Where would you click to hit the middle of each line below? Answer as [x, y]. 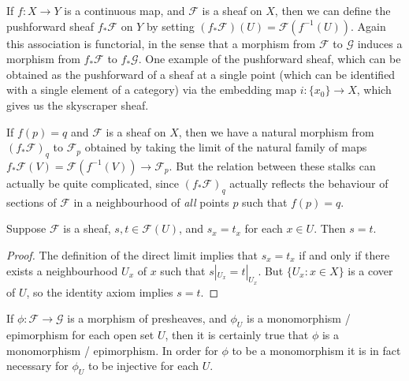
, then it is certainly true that [237, 335]
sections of [32, 202]
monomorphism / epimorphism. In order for [112, 350]
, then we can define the [333, 10]
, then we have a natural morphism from [276, 131]
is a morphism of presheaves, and [147, 318]
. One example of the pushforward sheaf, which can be [270, 59]
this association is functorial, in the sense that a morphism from [161, 43]
